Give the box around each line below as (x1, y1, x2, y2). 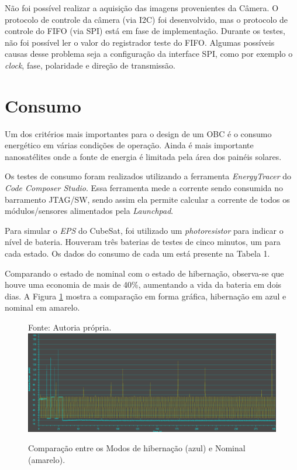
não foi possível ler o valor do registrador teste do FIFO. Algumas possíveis (5, 36, 275, 48)
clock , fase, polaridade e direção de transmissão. (5, 59, 175, 71)
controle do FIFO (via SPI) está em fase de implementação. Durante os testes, (5, 25, 285, 37)
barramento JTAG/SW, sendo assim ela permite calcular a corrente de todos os (5, 193, 290, 205)
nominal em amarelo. (5, 301, 80, 314)
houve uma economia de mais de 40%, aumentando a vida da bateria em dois (5, 278, 282, 291)
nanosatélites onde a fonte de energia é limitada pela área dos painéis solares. (5, 150, 282, 162)
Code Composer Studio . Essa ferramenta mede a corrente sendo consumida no (5, 182, 284, 194)
